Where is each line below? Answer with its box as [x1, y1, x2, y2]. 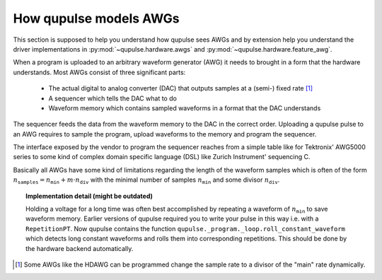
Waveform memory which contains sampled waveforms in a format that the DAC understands [48, 103, 321, 112]
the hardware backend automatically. [25, 244, 134, 252]
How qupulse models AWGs [13, 11, 180, 26]
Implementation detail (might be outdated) [25, 192, 154, 200]
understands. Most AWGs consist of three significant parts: [13, 68, 186, 76]
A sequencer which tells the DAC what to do [48, 94, 177, 103]
